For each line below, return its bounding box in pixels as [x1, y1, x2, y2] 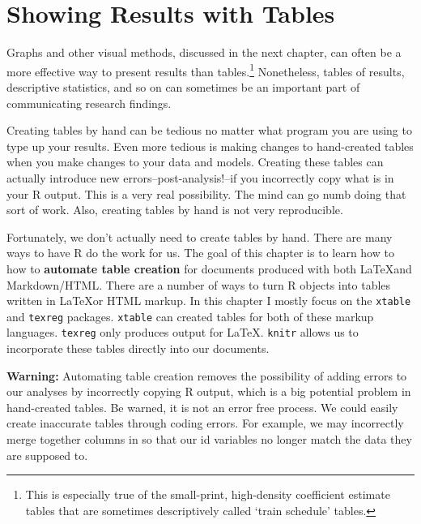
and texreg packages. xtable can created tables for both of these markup [6, 307, 374, 324]
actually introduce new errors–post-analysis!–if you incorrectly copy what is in [6, 169, 394, 186]
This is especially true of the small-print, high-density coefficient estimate [25, 486, 390, 503]
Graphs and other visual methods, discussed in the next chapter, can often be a [6, 44, 402, 61]
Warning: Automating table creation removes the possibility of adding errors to [6, 367, 407, 384]
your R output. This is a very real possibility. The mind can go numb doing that [6, 185, 406, 202]
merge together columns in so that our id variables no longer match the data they [6, 431, 412, 448]
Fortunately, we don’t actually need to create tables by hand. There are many [6, 228, 393, 245]
